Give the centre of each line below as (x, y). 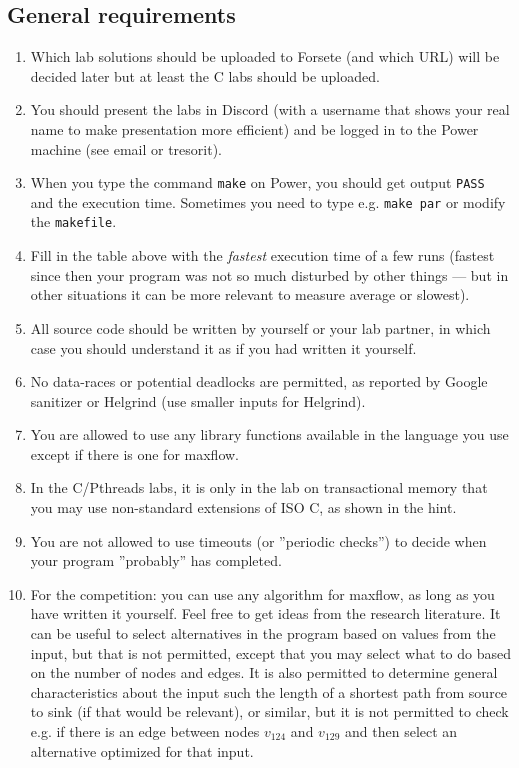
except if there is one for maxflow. (134, 453)
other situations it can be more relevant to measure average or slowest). (250, 294)
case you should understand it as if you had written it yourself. (223, 347)
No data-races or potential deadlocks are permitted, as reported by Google (259, 381)
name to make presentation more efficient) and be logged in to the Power (254, 128)
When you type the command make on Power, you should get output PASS (257, 182)
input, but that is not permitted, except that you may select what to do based (270, 652)
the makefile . (73, 221)
